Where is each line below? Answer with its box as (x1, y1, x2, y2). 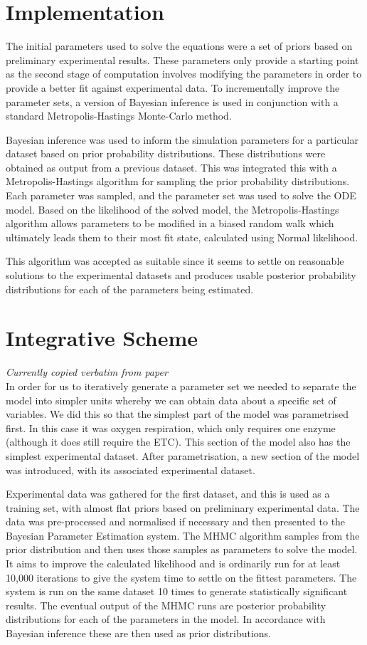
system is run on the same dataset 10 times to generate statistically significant (6, 584, 348, 599)
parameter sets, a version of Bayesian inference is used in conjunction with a (6, 94, 339, 109)
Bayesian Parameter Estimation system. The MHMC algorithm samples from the (6, 528, 360, 542)
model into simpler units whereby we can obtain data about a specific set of (6, 392, 336, 407)
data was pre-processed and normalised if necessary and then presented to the (6, 514, 346, 529)
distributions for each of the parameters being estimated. (6, 281, 254, 296)
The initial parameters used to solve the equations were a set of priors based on (6, 38, 353, 53)
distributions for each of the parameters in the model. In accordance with (6, 612, 326, 626)
